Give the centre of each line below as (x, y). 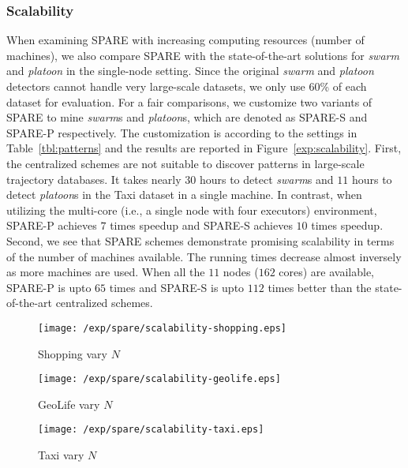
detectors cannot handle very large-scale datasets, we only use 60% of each (187, 86)
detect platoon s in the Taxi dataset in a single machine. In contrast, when (184, 195)
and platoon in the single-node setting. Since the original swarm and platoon (190, 71)
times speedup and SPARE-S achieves (201, 225)
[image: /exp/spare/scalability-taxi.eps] (151, 430)
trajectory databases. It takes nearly (94, 179)
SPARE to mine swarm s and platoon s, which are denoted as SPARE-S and (187, 117)
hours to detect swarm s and (266, 179)
